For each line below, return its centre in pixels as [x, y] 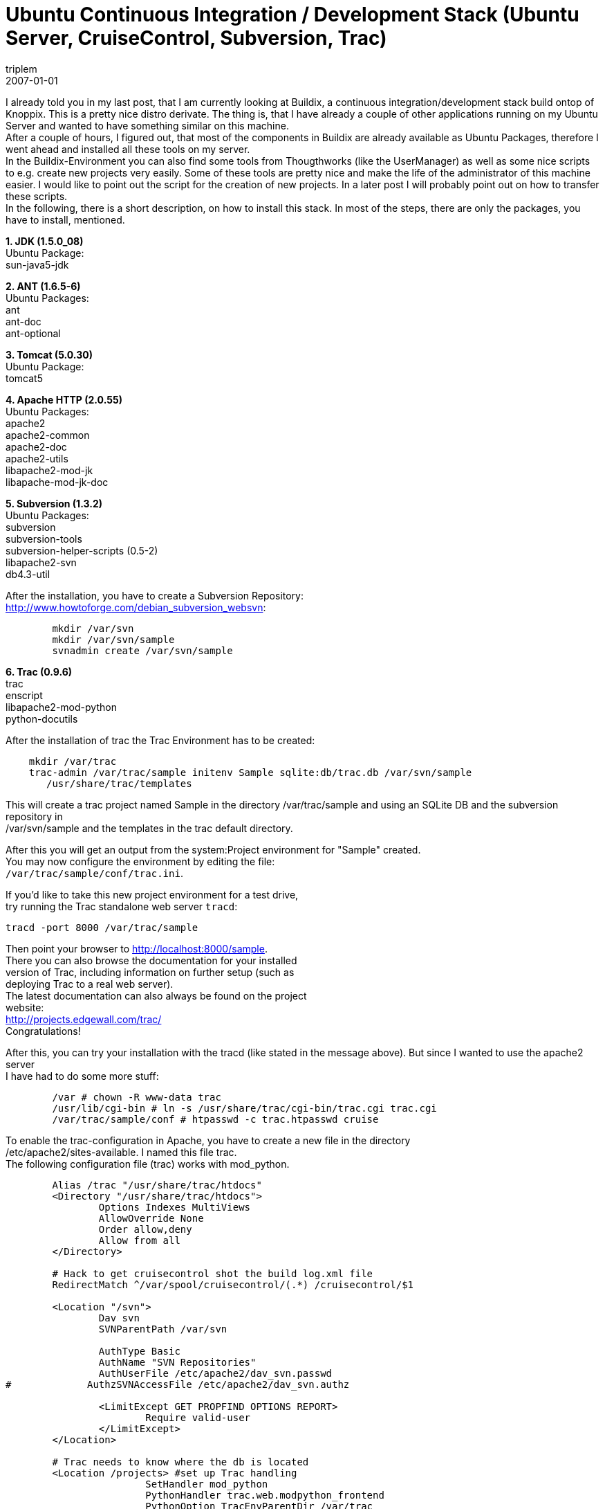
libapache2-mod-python [61, 707]
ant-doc [24, 321]
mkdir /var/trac [73, 761]
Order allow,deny [145, 1229]
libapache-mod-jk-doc [57, 482]
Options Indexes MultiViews [175, 1207]
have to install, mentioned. [65, 219]
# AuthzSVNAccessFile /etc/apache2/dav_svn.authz [178, 1384]
